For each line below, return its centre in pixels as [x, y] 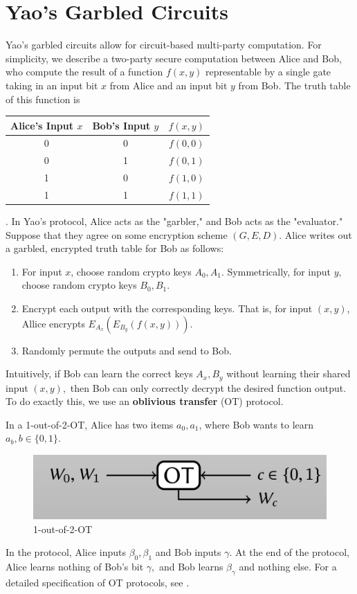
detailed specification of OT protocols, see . [98, 582]
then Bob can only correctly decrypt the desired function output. [208, 387]
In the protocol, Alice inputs [66, 552]
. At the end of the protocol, [290, 552]
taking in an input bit [52, 85]
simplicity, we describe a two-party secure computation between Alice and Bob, [174, 58]
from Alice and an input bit [168, 85]
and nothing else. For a [288, 566]
